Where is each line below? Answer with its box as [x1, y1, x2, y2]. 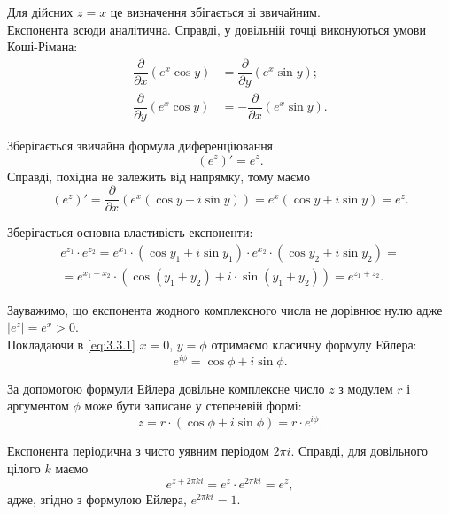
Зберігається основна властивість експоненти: [7, 223, 253, 242]
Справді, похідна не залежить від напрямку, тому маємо [7, 166, 310, 185]
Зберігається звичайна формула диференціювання [7, 135, 274, 154]
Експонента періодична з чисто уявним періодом [7, 441, 269, 459]
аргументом [7, 396, 69, 415]
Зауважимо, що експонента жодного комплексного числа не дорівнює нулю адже [7, 300, 443, 318]
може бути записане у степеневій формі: [84, 396, 302, 415]
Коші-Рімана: [7, 37, 78, 56]
